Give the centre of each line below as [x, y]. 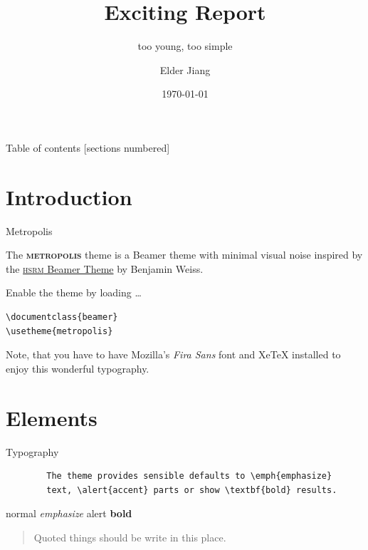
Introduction [69, 196]
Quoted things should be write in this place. [130, 537]
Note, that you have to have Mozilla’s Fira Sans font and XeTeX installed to [173, 354]
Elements [52, 417]
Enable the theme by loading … [74, 292]
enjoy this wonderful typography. [78, 368]
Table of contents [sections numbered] [88, 147]
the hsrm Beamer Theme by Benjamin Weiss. [105, 268]
